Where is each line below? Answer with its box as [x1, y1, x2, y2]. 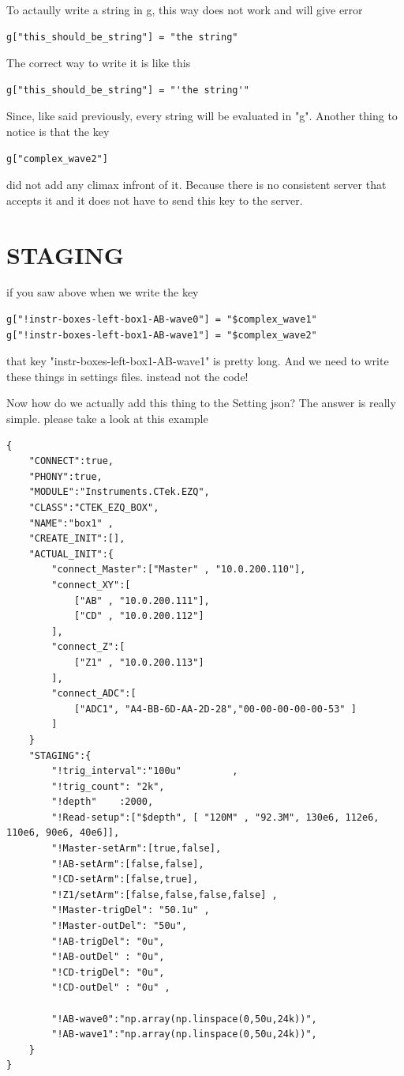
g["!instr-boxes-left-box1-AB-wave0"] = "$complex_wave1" [6, 314, 317, 326]
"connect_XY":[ [51, 579, 131, 591]
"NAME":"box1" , [28, 517, 114, 529]
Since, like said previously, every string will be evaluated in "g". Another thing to [6, 108, 398, 124]
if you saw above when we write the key [6, 284, 199, 300]
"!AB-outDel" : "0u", [51, 951, 165, 963]
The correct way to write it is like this [6, 55, 191, 71]
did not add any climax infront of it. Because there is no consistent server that [6, 176, 387, 193]
